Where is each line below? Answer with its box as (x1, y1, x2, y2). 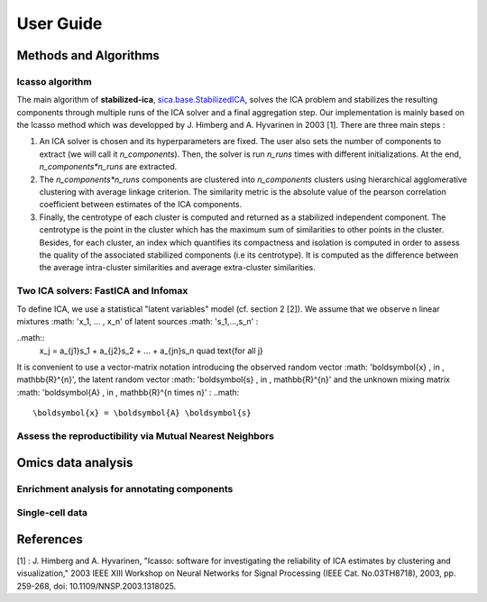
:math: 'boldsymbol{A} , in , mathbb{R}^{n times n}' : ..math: (16, 387, 240, 397)
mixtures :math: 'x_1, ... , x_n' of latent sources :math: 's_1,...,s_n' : (16, 315, 259, 326)
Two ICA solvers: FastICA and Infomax (16, 285, 188, 297)
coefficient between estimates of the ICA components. (39, 199, 243, 210)
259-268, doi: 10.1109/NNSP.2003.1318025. (16, 580, 177, 591)
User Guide (16, 14, 103, 33)
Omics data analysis (16, 455, 133, 470)
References (16, 532, 83, 547)
